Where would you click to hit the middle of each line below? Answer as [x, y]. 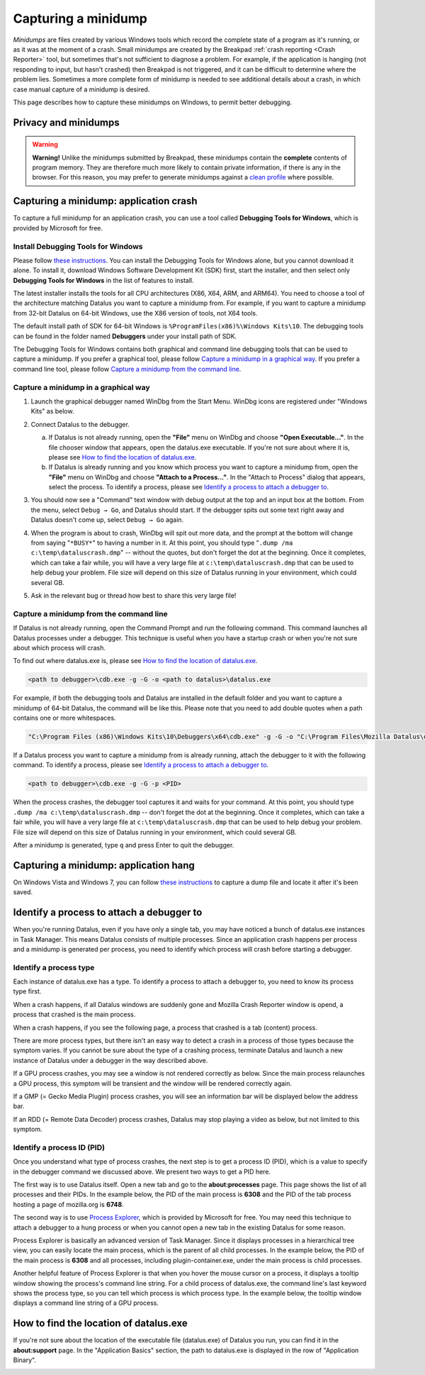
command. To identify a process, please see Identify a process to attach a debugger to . [141, 765]
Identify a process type [54, 967]
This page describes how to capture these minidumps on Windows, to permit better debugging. [153, 102]
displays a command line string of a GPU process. [86, 1303]
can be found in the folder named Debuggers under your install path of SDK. [125, 336]
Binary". [25, 1360]
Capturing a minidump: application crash [105, 201]
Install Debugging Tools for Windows [78, 246]
